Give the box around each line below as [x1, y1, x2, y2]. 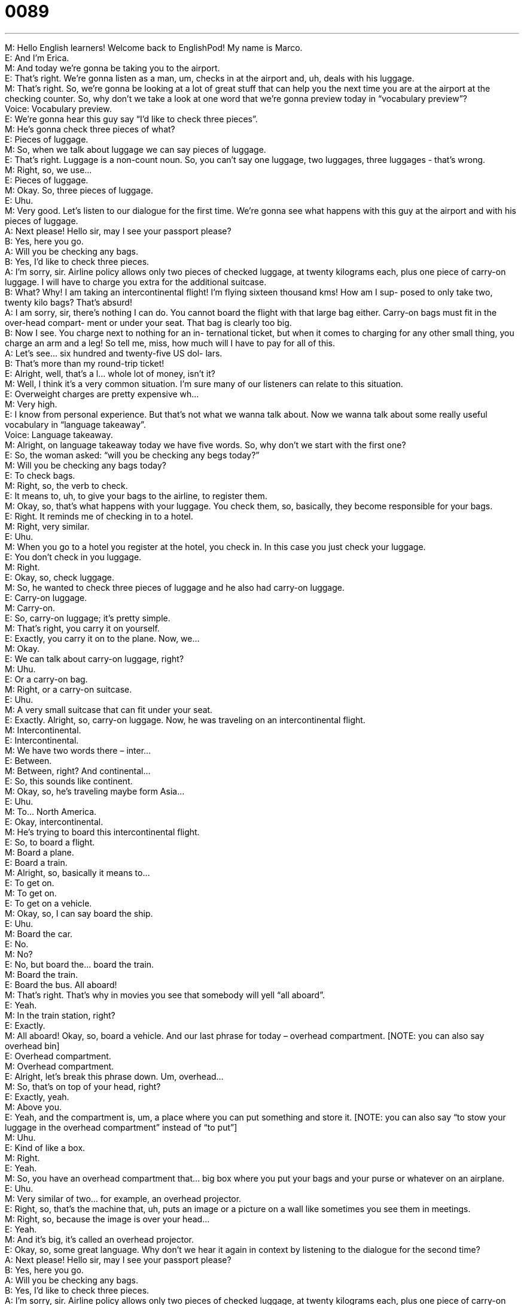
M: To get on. [5, 887, 57, 898]
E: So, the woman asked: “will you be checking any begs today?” [5, 449, 260, 460]
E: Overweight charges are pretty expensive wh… [5, 388, 199, 399]
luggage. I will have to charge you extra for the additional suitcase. [5, 276, 267, 287]
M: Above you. [5, 1101, 62, 1112]
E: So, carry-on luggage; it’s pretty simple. [5, 612, 170, 623]
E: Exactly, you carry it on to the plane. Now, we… [5, 633, 200, 644]
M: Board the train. [5, 969, 78, 980]
